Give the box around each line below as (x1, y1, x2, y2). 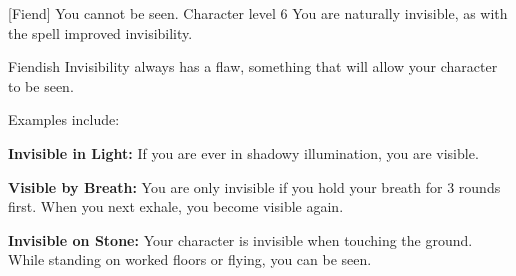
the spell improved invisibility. (8, 22, 193, 43)
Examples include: (8, 109, 120, 130)
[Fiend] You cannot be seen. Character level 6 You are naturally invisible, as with (8, 3, 508, 23)
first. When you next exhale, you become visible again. (8, 196, 344, 217)
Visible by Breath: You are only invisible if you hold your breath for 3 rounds (8, 176, 501, 197)
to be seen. (8, 75, 74, 96)
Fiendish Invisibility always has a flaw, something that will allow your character (8, 56, 498, 77)
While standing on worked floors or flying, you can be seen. (8, 249, 372, 270)
